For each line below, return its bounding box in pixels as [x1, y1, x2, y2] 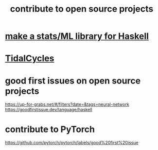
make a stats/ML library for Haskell [5, 31, 149, 42]
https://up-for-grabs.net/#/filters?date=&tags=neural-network [5, 101, 130, 107]
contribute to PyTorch [5, 124, 95, 134]
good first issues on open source [5, 75, 141, 86]
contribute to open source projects [10, 3, 154, 15]
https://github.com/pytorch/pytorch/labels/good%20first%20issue [5, 140, 139, 146]
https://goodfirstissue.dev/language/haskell [5, 107, 92, 113]
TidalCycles [5, 53, 54, 64]
